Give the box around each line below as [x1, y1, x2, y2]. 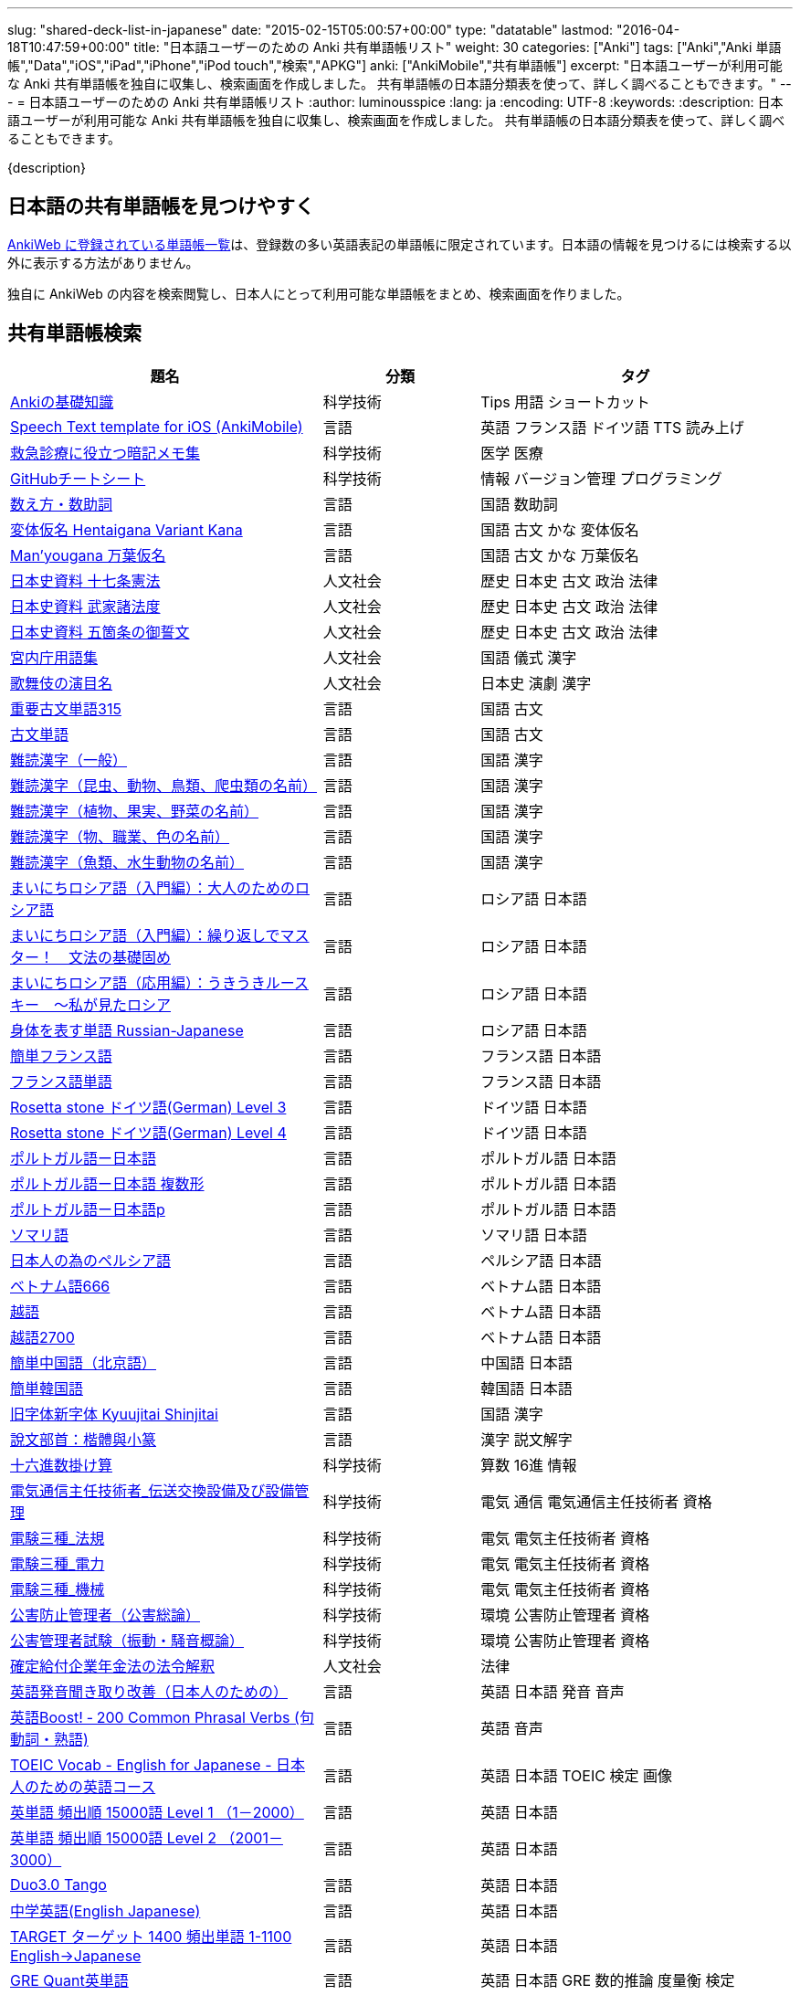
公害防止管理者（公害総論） [10, 1605, 201, 1624]
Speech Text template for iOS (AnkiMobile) [10, 417, 303, 436]
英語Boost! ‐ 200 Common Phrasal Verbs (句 [10, 1707, 314, 1726]
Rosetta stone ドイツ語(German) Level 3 [10, 1097, 287, 1116]
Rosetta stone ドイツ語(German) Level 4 [10, 1123, 287, 1142]
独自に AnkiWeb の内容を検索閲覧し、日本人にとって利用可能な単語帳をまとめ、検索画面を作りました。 [7, 285, 630, 301]
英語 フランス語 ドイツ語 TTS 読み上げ [480, 417, 744, 437]
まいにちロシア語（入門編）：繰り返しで [10, 925, 280, 945]
